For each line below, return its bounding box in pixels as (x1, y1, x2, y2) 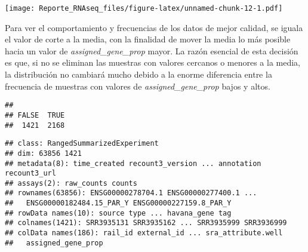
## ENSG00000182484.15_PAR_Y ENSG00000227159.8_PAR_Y (5, 199, 232, 208)
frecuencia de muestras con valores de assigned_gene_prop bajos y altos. (5, 79, 270, 92)
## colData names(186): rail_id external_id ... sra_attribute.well (5, 229, 283, 238)
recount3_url (5, 169, 56, 178)
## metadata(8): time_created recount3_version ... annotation (5, 159, 261, 168)
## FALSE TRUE (5, 110, 65, 119)
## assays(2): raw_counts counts (5, 179, 137, 188)
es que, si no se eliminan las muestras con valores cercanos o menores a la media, (5, 56, 301, 69)
